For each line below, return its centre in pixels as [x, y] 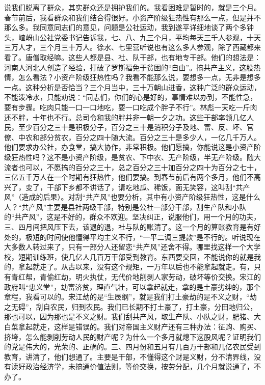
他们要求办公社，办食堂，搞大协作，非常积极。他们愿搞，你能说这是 [118, 147]
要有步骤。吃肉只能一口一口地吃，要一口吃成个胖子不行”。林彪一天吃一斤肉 [131, 107]
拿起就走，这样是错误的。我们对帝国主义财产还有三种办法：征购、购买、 [139, 326]
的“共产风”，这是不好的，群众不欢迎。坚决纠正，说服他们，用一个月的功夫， [132, 217]
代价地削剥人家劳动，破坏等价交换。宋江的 [189, 277]
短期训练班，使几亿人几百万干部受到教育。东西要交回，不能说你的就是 [136, 256]
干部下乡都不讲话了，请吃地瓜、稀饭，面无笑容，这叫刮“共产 [148, 187]
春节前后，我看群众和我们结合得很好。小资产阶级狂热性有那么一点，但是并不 [132, 17]
